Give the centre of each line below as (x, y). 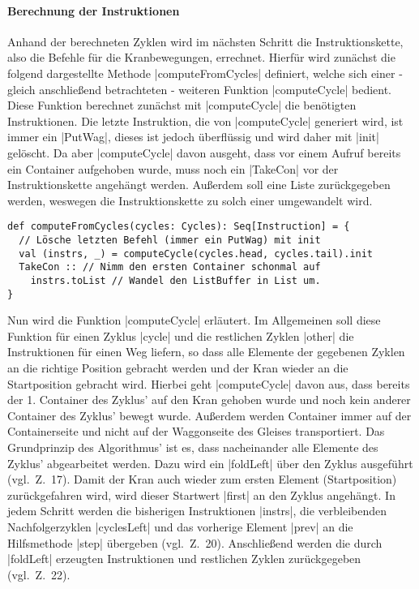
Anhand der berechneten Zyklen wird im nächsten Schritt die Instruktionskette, (205, 41)
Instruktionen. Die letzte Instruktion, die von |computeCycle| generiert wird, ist (205, 120)
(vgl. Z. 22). (39, 574)
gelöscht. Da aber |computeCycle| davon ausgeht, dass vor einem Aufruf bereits (204, 152)
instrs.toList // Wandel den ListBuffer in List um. (175, 280)
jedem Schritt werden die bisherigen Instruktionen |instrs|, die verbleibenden (197, 511)
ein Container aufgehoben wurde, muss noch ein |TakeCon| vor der (173, 168)
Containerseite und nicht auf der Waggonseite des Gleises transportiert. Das (196, 431)
